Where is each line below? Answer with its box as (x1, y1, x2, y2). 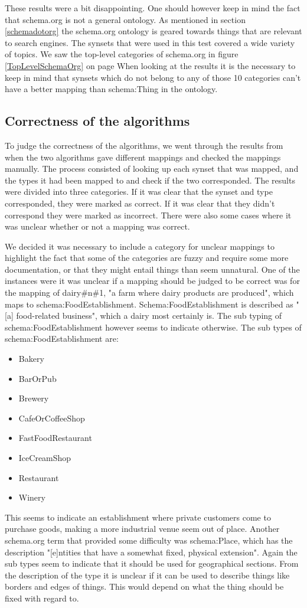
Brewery (18, 392, 49, 404)
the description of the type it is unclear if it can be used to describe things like (5, 568, 290, 581)
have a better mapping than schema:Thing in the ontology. (5, 83, 218, 95)
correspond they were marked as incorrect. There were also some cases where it (5, 208, 292, 221)
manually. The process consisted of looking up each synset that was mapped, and (5, 162, 299, 175)
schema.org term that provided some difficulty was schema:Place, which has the (5, 534, 293, 546)
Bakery (18, 352, 44, 365)
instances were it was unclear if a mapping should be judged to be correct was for (5, 274, 300, 287)
